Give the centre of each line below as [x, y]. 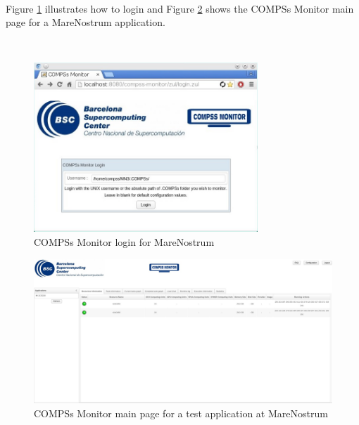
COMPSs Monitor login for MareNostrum [124, 242]
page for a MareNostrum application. [86, 22]
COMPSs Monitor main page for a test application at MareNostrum [181, 413]
